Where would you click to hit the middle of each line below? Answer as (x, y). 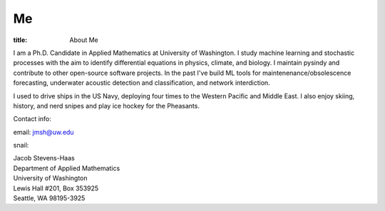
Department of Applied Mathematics (67, 168)
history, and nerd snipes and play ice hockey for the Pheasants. (106, 105)
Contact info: (32, 119)
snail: (21, 145)
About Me (84, 40)
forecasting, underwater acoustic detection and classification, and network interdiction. (142, 83)
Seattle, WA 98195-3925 (49, 198)
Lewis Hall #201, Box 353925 (56, 188)
